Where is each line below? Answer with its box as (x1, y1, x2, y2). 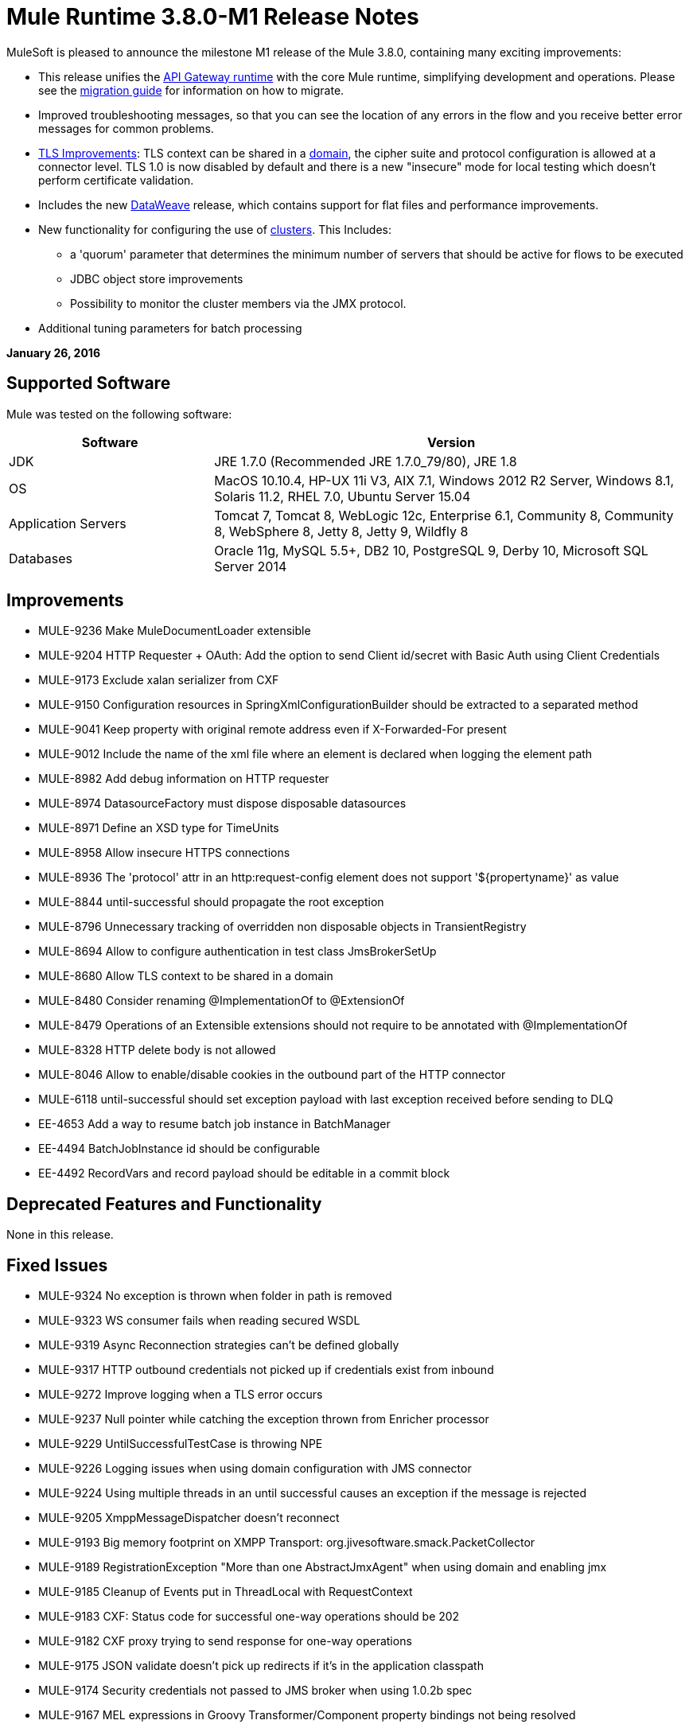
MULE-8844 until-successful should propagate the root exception (38, 895, 384, 909)
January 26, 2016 (6, 345, 100, 360)
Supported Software (6, 373, 171, 394)
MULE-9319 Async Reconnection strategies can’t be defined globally (38, 1338, 399, 1352)
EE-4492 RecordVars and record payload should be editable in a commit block (38, 1166, 450, 1181)
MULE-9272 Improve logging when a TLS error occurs (38, 1387, 323, 1402)
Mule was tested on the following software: (6, 407, 232, 421)
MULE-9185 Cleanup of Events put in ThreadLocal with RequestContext (38, 1585, 413, 1599)
